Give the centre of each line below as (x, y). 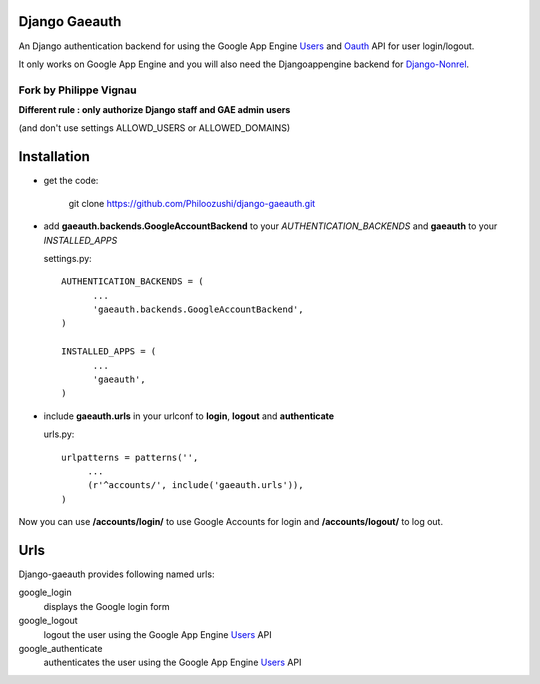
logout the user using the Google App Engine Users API (157, 634)
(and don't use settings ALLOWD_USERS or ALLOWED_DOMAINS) (154, 128)
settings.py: (67, 258)
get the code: (71, 181)
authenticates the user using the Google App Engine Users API (172, 662)
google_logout (48, 621)
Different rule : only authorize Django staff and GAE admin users (154, 110)
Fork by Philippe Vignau (77, 90)
